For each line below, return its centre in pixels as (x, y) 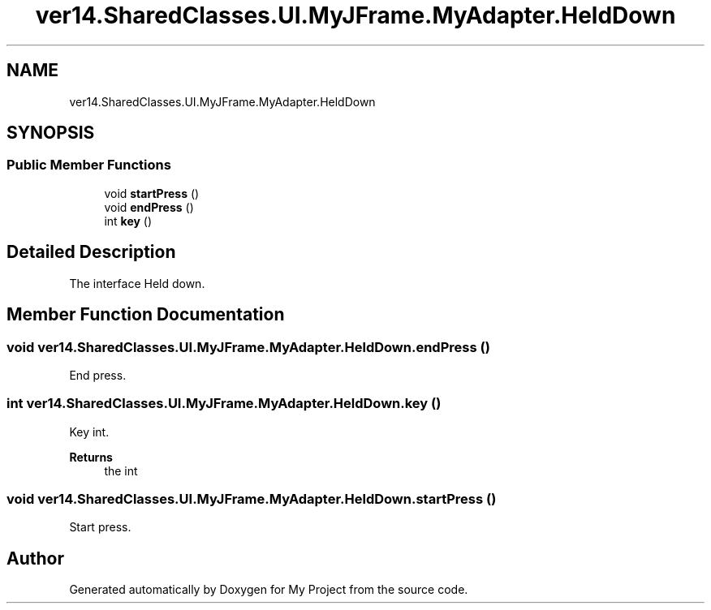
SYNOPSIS (51, 133)
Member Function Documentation (146, 315)
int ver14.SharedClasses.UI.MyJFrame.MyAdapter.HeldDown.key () (224, 404)
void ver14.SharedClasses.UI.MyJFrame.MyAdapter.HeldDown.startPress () (252, 499)
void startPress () (152, 193)
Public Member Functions (89, 165)
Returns (91, 457)
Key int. (89, 432)
